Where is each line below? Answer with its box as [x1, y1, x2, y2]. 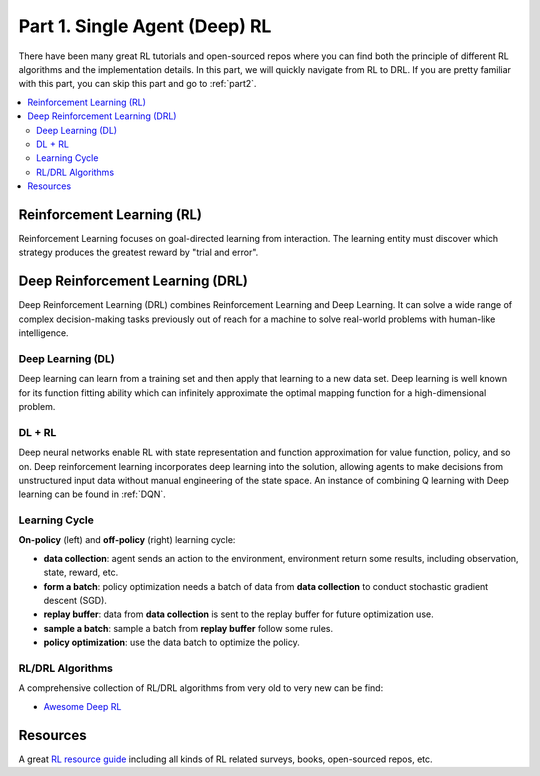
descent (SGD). [43, 594, 107, 606]
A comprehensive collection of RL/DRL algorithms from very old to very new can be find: [18, 682, 384, 694]
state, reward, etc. [43, 566, 119, 579]
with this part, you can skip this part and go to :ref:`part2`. [18, 78, 257, 90]
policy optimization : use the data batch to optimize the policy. [43, 636, 300, 649]
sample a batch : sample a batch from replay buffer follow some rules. [43, 622, 334, 634]
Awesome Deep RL [43, 700, 122, 712]
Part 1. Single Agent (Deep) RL [18, 15, 272, 37]
